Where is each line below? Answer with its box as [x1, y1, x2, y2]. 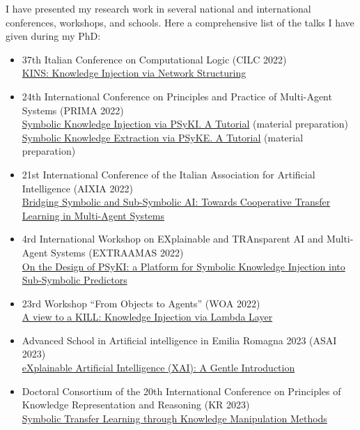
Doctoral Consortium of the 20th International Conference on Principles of [22, 383, 341, 398]
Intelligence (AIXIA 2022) [22, 181, 133, 195]
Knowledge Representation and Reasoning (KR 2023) [22, 397, 250, 412]
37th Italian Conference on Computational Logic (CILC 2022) [22, 52, 287, 66]
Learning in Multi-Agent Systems [22, 208, 164, 222]
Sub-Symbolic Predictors [22, 272, 127, 287]
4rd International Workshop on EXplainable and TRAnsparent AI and [22, 231, 324, 246]
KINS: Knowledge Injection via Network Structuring [22, 66, 246, 80]
